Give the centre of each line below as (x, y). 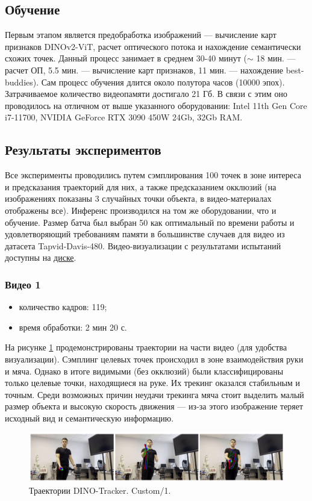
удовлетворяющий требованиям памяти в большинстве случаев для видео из (145, 234)
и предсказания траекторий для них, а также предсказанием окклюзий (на (141, 186)
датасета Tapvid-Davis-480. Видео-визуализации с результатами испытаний (143, 245)
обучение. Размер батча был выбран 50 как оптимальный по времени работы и (150, 222)
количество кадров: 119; (63, 307)
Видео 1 (23, 284)
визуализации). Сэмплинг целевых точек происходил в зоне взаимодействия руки (154, 359)
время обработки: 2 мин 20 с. (73, 327)
